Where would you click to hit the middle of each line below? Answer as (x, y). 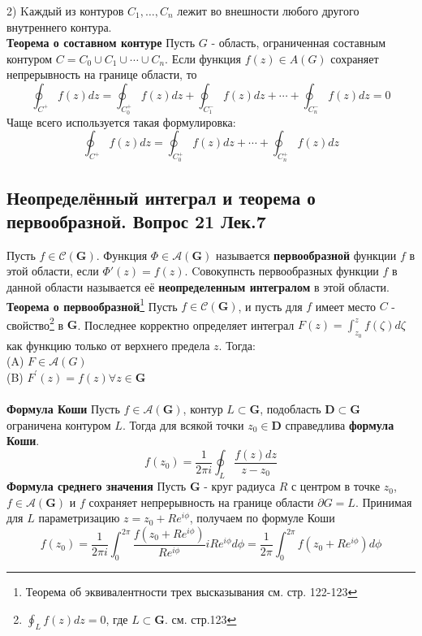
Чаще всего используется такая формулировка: (121, 121)
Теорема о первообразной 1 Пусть (92, 305)
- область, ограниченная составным (299, 43)
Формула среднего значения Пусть (97, 486)
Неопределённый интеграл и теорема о (161, 197)
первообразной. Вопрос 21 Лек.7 (136, 221)
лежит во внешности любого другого (268, 11)
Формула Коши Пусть (63, 409)
